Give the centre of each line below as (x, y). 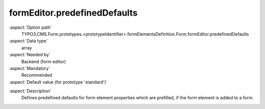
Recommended (37, 75)
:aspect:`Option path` (30, 27)
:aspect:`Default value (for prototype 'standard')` (58, 82)
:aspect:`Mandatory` (30, 68)
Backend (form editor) (44, 62)
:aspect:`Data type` (28, 41)
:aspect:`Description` (30, 91)
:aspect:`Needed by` (30, 55)
